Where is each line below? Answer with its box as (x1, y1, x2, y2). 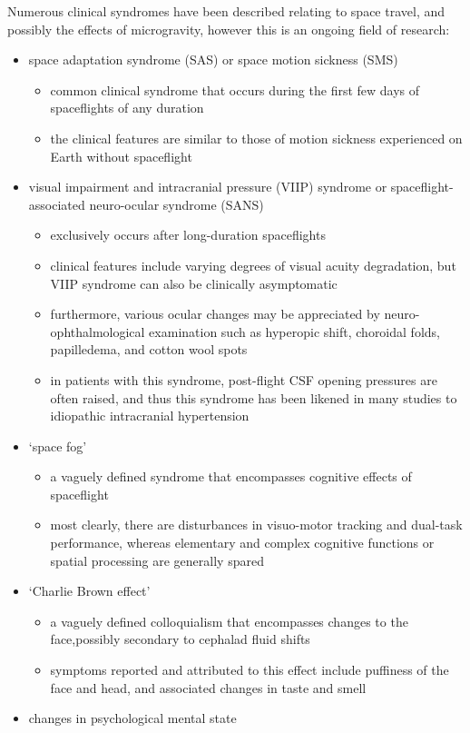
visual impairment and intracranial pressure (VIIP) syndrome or (28, 177, 387, 196)
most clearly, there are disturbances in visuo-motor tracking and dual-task (50, 515, 463, 534)
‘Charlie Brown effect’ (28, 581, 151, 600)
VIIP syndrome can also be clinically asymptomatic (50, 273, 338, 292)
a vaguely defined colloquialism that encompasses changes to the (50, 611, 408, 630)
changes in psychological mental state (28, 708, 237, 728)
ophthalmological (50, 322, 145, 341)
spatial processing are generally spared (50, 550, 264, 570)
